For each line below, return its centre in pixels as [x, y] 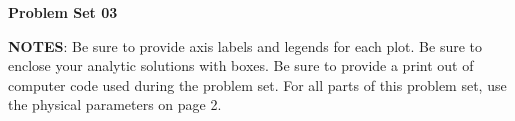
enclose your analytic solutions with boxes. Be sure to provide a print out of [241, 65]
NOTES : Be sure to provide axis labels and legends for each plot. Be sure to [245, 45]
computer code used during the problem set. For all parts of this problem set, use [257, 84]
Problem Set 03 [63, 12]
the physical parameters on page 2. [115, 104]
